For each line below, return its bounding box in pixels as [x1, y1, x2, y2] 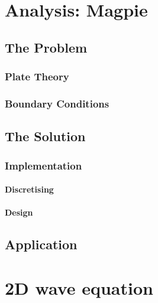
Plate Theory [5, 69, 69, 84]
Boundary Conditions [5, 96, 109, 110]
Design [5, 206, 33, 219]
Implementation [5, 158, 82, 172]
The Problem [5, 38, 88, 56]
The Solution [5, 127, 86, 145]
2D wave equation [5, 275, 153, 299]
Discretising [5, 183, 54, 196]
